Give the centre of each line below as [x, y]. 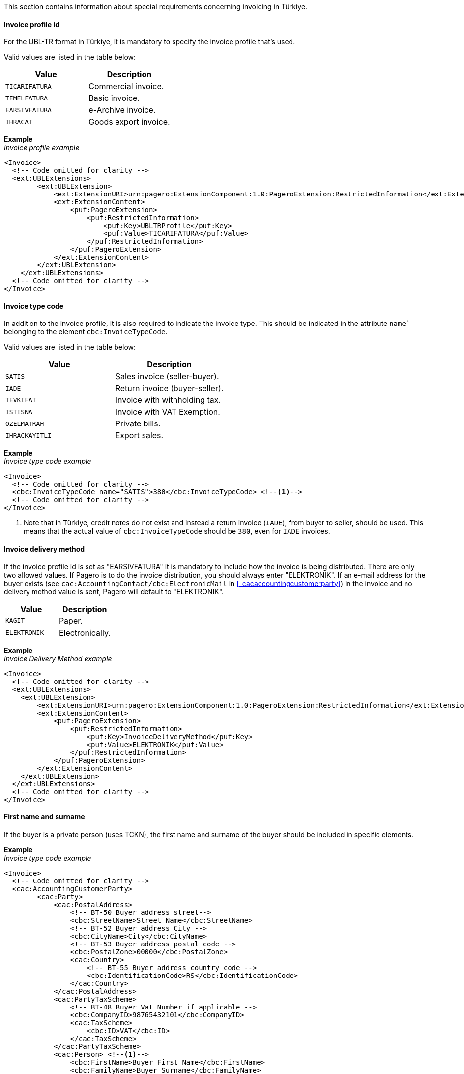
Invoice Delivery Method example [58, 658]
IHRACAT [19, 122]
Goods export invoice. [129, 122]
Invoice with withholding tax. [168, 400]
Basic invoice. [114, 98]
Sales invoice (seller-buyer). [167, 376]
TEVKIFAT [21, 400]
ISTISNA [19, 412]
